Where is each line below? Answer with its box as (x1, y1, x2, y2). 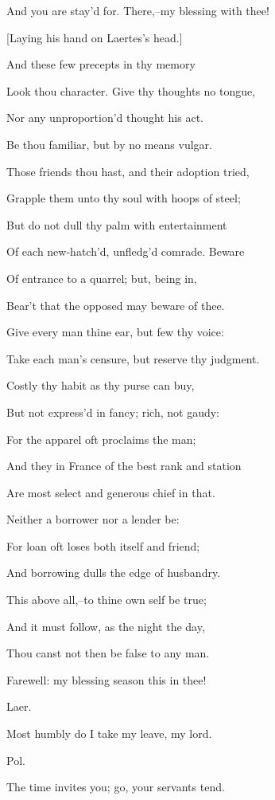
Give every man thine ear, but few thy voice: (6, 324, 224, 340)
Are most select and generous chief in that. (6, 484, 215, 500)
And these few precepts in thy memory (6, 56, 196, 73)
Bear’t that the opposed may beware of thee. (6, 296, 225, 313)
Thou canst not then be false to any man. (6, 645, 210, 661)
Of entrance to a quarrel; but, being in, (6, 269, 197, 286)
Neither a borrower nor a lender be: (6, 511, 180, 527)
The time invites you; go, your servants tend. (6, 778, 225, 795)
